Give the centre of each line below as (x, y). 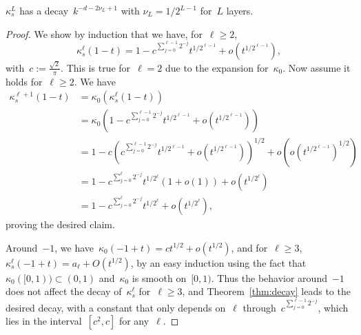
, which (333, 307)
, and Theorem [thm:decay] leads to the (266, 291)
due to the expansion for (217, 67)
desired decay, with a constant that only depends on (116, 307)
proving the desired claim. (60, 224)
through (259, 307)
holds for (24, 81)
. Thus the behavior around (269, 277)
